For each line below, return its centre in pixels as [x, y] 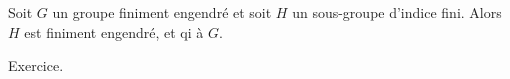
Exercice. [36, 65]
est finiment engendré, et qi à [114, 31]
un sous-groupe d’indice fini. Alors [397, 12]
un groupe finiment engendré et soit [162, 12]
